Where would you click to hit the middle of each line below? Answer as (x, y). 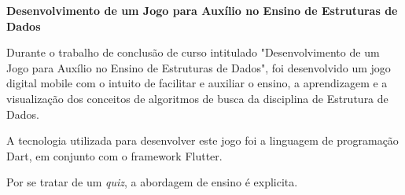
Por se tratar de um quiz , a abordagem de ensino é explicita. (152, 182)
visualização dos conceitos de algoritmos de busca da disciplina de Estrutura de (197, 98)
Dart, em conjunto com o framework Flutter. (114, 155)
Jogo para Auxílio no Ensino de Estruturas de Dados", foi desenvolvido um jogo (199, 67)
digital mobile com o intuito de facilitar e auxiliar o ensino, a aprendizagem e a (197, 83)
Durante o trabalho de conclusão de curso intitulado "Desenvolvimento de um (193, 52)
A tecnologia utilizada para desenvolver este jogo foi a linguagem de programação (202, 140)
